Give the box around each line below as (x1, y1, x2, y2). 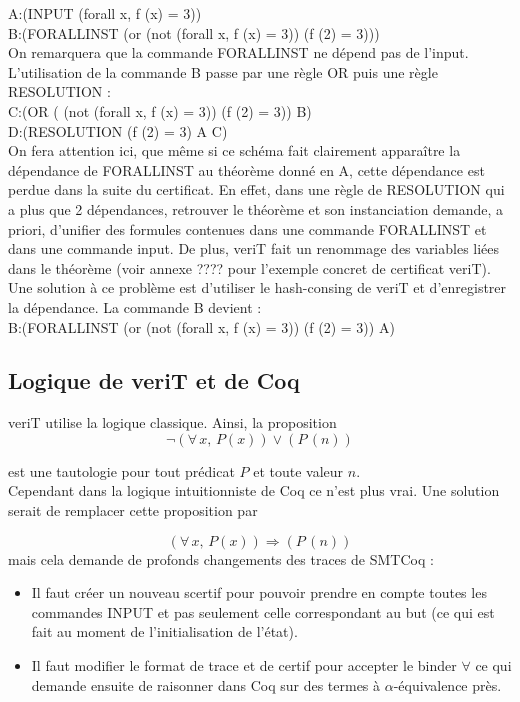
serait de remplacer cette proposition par (8, 500, 258, 521)
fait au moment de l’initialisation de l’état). (31, 621, 298, 642)
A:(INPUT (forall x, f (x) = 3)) (8, 3, 202, 23)
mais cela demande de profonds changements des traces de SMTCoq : (8, 548, 434, 569)
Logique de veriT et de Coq (8, 365, 300, 396)
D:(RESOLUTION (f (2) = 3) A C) (8, 120, 228, 141)
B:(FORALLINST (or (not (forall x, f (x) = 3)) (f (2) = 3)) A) (8, 316, 395, 337)
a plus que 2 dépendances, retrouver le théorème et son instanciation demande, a (8, 198, 504, 219)
